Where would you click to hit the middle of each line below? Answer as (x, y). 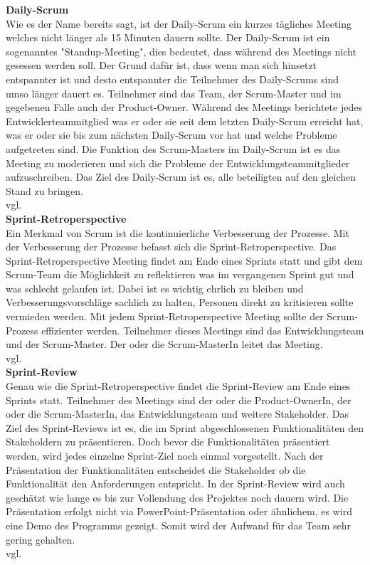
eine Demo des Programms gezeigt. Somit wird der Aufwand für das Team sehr (179, 525)
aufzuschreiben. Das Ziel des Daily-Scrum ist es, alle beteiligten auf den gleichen (181, 177)
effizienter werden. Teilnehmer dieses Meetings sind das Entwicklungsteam (203, 330)
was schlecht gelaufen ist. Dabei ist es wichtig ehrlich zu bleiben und (155, 288)
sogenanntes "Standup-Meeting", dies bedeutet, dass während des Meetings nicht (181, 51)
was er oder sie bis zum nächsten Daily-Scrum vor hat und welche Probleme (171, 135)
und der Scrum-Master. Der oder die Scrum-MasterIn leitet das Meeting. (164, 344)
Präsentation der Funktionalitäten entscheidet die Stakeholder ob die (156, 469)
